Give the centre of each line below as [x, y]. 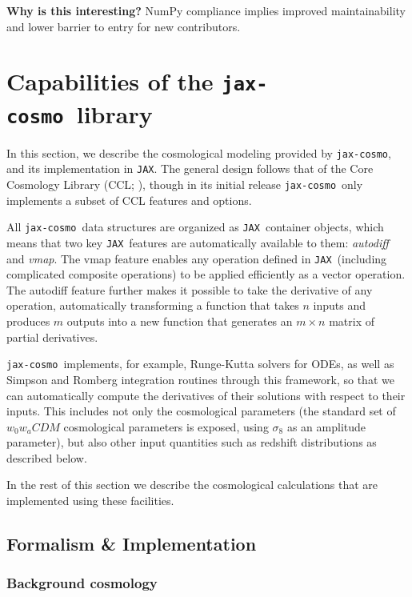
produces [28, 321]
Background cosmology [82, 583]
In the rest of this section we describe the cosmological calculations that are [192, 485]
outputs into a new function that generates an [180, 321]
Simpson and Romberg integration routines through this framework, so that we [200, 379]
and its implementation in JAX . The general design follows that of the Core [190, 168]
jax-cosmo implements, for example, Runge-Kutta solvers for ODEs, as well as [200, 364]
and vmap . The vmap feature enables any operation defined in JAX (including [197, 258]
